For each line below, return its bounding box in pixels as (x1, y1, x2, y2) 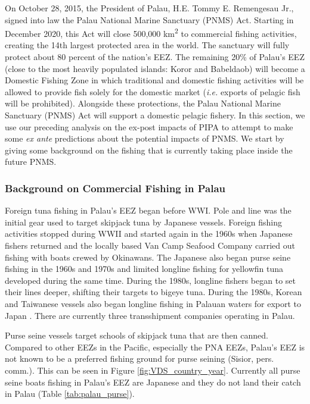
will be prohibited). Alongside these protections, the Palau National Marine (5, 97, 281, 109)
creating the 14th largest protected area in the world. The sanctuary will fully (5, 39, 290, 51)
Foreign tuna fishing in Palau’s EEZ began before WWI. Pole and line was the (5, 204, 292, 217)
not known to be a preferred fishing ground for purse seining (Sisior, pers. (5, 352, 274, 365)
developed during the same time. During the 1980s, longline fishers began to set (5, 274, 296, 286)
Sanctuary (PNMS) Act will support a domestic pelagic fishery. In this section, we (5, 109, 305, 121)
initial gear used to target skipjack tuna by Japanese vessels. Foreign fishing (5, 215, 282, 228)
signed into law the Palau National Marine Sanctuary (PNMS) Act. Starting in (5, 13, 294, 26)
